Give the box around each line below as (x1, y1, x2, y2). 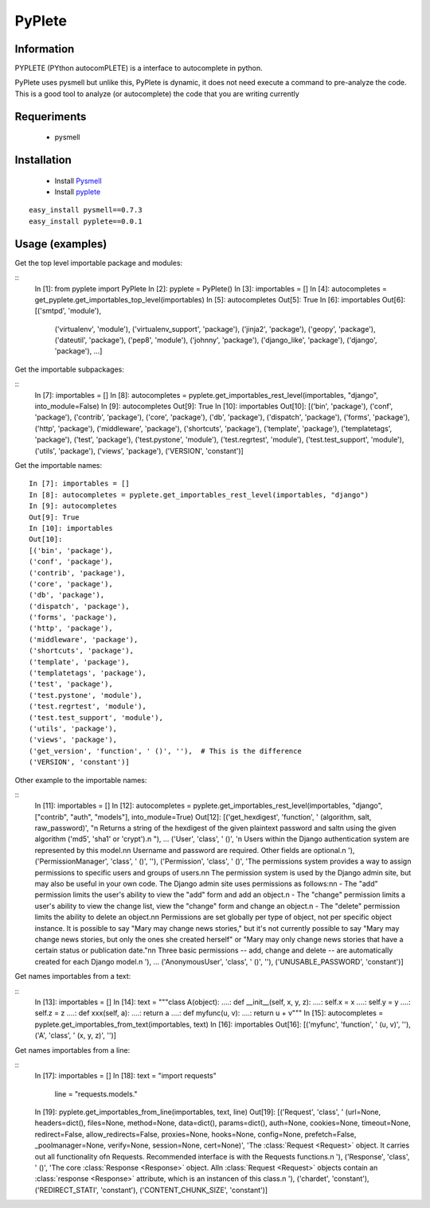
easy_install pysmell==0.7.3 (29, 205, 143, 215)
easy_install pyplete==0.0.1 (29, 216, 143, 226)
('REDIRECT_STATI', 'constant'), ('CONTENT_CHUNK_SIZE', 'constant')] (34, 1185, 268, 1194)
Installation (14, 154, 72, 167)
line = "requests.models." (54, 1089, 138, 1098)
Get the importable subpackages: (14, 364, 125, 374)
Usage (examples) (14, 237, 107, 251)
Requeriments (14, 110, 87, 123)
